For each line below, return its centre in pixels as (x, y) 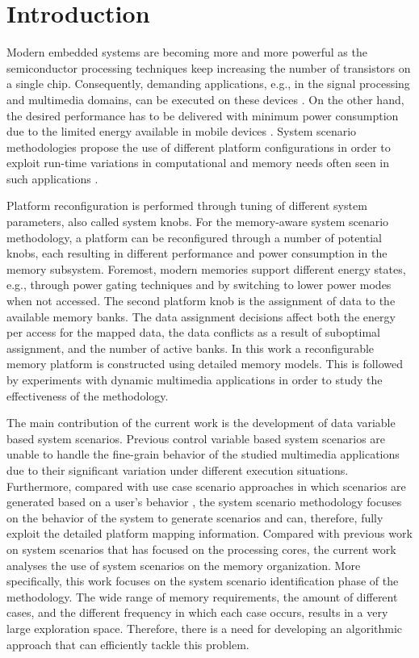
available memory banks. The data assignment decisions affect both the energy (201, 316)
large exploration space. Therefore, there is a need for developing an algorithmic (205, 628)
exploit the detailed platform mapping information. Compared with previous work (209, 533)
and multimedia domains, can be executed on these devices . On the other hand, (205, 99)
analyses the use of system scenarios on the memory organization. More (184, 565)
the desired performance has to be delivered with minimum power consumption (203, 115)
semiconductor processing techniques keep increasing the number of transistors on (209, 67)
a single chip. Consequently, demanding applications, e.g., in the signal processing (208, 84)
